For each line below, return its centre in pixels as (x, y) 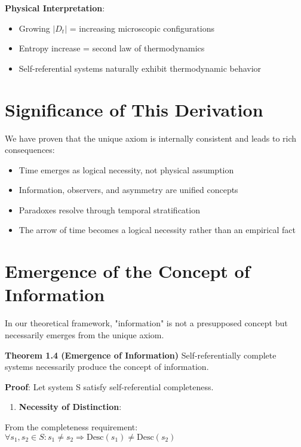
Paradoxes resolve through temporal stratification (109, 209)
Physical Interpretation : (55, 8)
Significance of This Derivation (134, 109)
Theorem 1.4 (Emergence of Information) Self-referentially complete (141, 355)
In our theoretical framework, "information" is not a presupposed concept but (146, 323)
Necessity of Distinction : (70, 407)
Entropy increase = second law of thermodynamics (112, 48)
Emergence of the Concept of (128, 271)
